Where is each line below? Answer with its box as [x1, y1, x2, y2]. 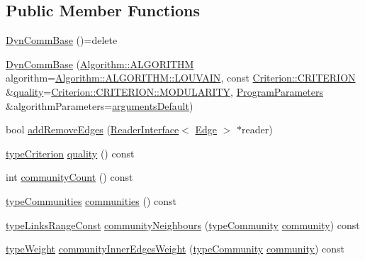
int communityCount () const [6, 170, 133, 184]
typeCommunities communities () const [6, 193, 176, 208]
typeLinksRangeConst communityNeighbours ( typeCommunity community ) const [6, 217, 360, 232]
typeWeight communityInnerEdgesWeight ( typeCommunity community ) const [6, 241, 345, 256]
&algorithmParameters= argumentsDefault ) [6, 98, 193, 113]
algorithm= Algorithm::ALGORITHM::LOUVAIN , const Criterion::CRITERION [6, 70, 356, 85]
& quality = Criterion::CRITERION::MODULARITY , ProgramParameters [6, 84, 324, 99]
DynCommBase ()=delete [6, 33, 118, 48]
